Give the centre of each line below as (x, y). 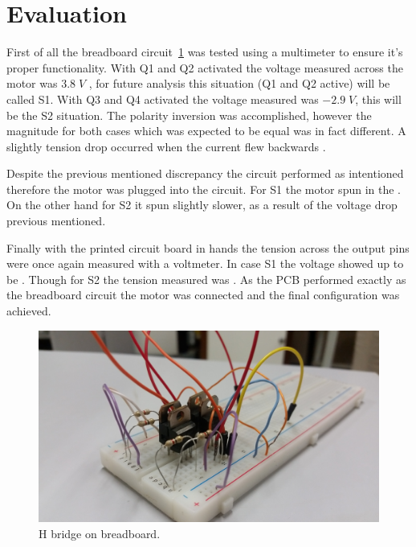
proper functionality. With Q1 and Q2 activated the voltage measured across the (205, 67)
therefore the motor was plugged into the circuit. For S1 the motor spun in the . (204, 189)
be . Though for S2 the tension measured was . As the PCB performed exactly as (206, 279)
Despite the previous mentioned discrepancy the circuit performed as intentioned (205, 173)
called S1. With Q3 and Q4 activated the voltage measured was (163, 99)
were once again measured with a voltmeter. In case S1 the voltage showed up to (205, 263)
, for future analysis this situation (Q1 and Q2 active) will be (239, 83)
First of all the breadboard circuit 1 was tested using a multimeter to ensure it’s (205, 52)
